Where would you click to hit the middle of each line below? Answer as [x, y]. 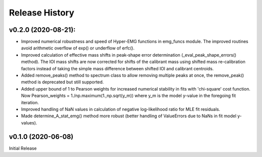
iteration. [30, 102]
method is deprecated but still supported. [62, 82]
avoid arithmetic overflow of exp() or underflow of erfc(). [78, 48]
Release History [42, 13]
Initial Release [23, 148]
